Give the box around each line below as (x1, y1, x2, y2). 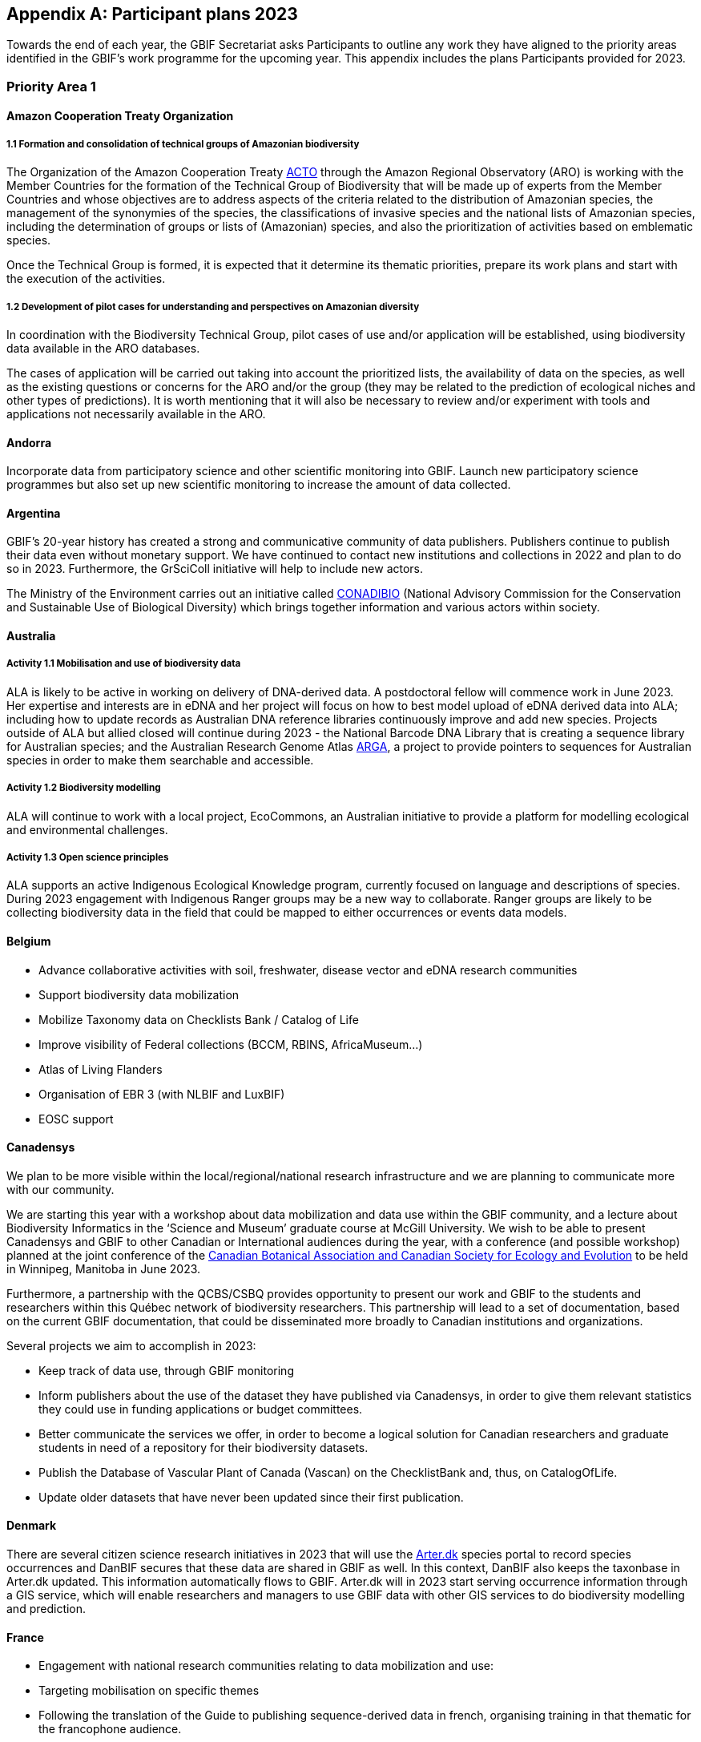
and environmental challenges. (6, 822, 168, 837)
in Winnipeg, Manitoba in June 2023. (6, 1261, 201, 1276)
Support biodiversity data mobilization (38, 987, 240, 1002)
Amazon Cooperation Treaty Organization (6, 109, 234, 123)
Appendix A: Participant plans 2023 (6, 4, 298, 24)
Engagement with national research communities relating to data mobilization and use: (38, 1659, 494, 1673)
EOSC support (38, 1111, 114, 1126)
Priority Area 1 (6, 78, 96, 95)
